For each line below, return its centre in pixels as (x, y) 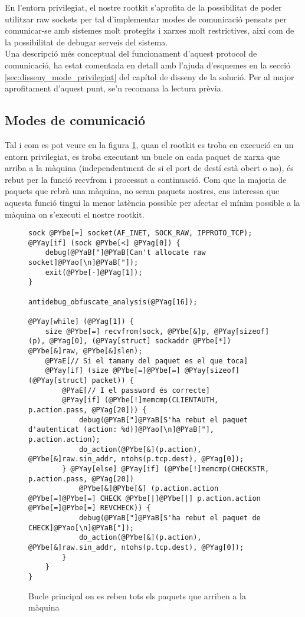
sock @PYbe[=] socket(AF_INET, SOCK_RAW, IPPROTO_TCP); (140, 233)
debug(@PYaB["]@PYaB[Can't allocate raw (125, 253)
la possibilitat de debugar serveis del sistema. (86, 42)
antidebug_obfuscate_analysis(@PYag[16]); (113, 302)
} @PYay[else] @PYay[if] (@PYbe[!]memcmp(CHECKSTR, (166, 469)
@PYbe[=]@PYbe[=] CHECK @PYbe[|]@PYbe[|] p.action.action (145, 498)
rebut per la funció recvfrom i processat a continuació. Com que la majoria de (146, 179)
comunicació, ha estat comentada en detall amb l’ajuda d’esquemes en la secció (148, 65)
